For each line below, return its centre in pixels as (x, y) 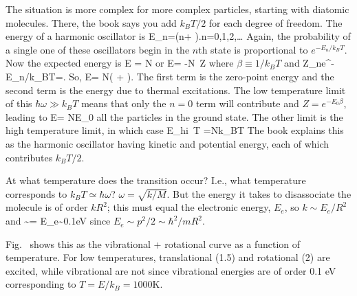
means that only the (124, 103)
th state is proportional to (253, 49)
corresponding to (41, 284)
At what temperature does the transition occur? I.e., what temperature (156, 180)
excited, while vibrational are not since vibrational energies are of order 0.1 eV (171, 270)
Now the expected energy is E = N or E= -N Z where (120, 63)
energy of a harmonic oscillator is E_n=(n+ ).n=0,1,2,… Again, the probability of (178, 36)
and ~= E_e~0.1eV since (58, 221)
